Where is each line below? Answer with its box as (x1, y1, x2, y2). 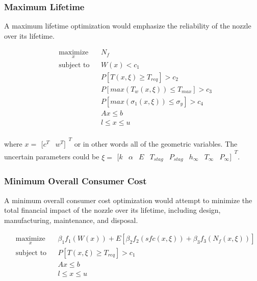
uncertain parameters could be (4, 151, 99, 162)
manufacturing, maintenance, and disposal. (4, 214, 138, 225)
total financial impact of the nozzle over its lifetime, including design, (4, 205, 221, 215)
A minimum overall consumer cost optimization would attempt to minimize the (4, 194, 252, 205)
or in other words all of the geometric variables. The (74, 138, 238, 149)
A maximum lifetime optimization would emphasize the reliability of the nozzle (4, 20, 251, 31)
